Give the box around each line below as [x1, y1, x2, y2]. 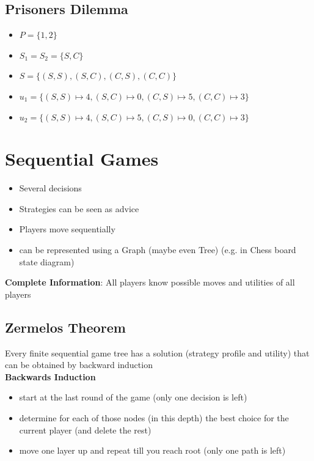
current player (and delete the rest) [19, 423, 152, 436]
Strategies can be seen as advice [19, 202, 139, 215]
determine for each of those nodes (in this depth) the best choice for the [19, 411, 289, 424]
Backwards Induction [5, 370, 96, 383]
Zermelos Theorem [5, 317, 126, 336]
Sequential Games [5, 146, 159, 171]
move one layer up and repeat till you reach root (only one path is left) [19, 444, 286, 457]
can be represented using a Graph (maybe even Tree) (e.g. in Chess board [19, 243, 296, 256]
